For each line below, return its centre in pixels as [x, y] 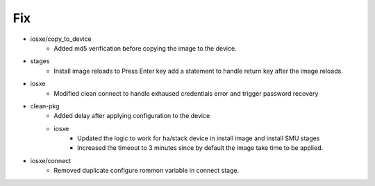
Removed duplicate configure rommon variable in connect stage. [147, 171]
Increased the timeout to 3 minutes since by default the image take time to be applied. [200, 148]
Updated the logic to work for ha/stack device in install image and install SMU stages [199, 138]
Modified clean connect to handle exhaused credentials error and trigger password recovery [186, 93]
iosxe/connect [51, 160]
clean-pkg [45, 106]
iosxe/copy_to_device [61, 39]
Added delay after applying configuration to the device [132, 116]
